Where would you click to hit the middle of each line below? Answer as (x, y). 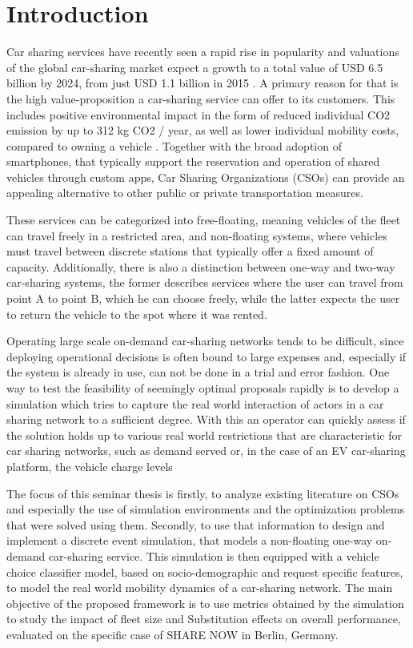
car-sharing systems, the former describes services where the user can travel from (205, 282)
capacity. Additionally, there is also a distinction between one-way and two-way (201, 266)
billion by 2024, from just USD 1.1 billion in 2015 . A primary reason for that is (202, 83)
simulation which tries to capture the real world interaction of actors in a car (195, 403)
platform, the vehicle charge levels (90, 466)
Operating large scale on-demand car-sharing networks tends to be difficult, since (205, 341)
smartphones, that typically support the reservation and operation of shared (193, 161)
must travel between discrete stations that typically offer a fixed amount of (190, 251)
